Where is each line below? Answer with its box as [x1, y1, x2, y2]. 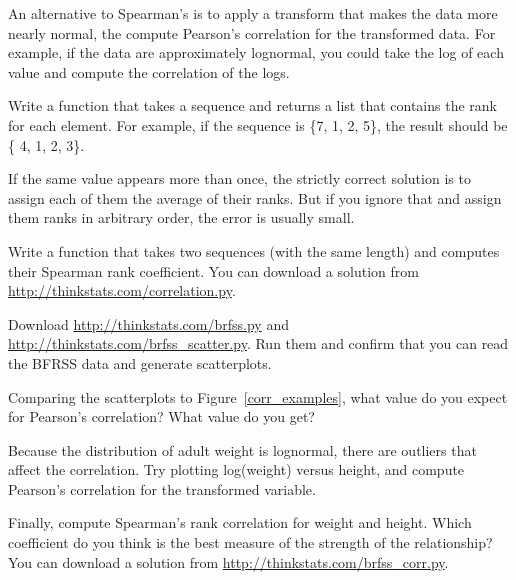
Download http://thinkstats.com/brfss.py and [8, 313, 289, 334]
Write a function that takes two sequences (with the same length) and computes [8, 240, 500, 261]
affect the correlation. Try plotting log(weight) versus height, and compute [8, 459, 465, 480]
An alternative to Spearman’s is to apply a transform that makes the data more [8, 3, 498, 23]
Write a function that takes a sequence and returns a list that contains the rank [8, 95, 497, 116]
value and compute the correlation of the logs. [8, 61, 290, 82]
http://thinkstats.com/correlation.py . [8, 280, 236, 301]
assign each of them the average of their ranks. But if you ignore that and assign [8, 187, 502, 208]
